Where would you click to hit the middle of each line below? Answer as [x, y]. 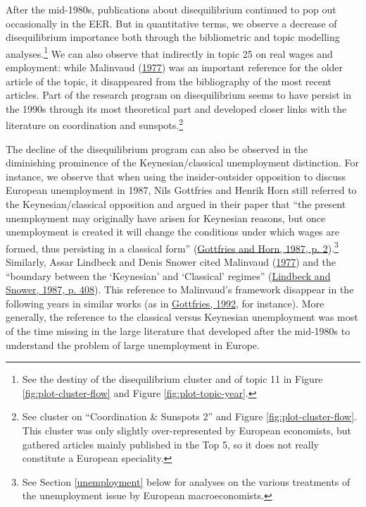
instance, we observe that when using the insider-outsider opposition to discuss [176, 176]
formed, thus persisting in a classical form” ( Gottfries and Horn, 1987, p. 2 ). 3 [172, 247]
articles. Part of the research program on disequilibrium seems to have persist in [179, 95]
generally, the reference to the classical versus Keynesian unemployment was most [182, 317]
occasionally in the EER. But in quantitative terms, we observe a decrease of [171, 23]
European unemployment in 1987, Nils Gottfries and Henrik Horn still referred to [181, 190]
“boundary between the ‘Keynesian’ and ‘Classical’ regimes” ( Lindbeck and [168, 275]
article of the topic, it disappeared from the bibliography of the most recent [169, 81]
